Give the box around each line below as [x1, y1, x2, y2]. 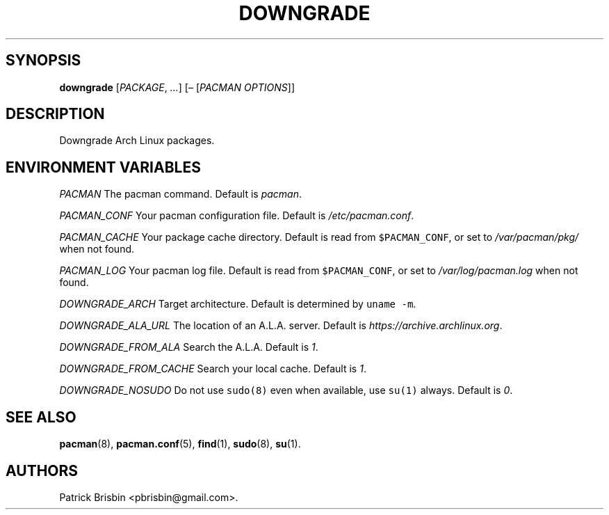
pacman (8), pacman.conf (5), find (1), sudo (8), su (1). [59, 438, 301, 450]
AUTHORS [6, 461, 79, 480]
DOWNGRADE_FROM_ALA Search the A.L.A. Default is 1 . [59, 341, 318, 354]
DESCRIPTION [6, 105, 105, 123]
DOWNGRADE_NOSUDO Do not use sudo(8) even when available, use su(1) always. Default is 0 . [59, 384, 513, 397]
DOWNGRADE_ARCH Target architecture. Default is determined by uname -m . [59, 298, 416, 310]
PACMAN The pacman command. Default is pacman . [59, 188, 302, 200]
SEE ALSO [6, 408, 76, 426]
